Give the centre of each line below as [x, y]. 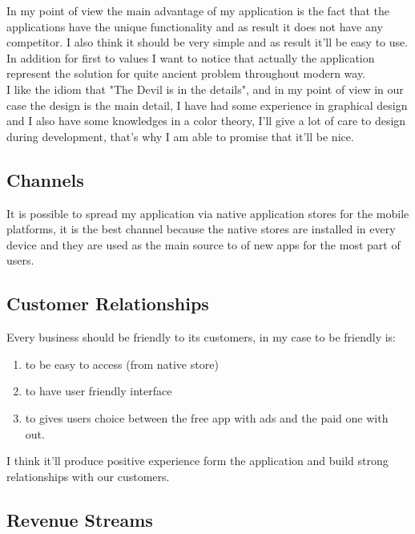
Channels [45, 179]
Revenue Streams [80, 519]
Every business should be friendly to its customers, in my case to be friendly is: [201, 337]
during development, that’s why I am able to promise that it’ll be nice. [180, 136]
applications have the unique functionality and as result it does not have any [195, 26]
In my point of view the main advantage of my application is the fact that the [198, 10]
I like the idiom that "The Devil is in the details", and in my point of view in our [205, 89]
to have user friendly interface [99, 391]
